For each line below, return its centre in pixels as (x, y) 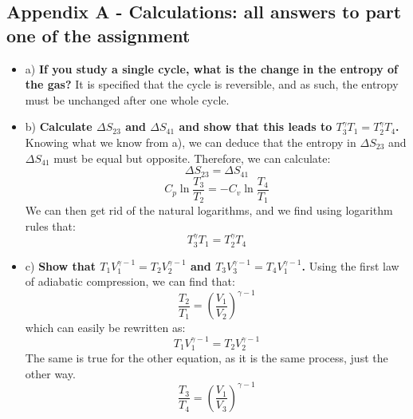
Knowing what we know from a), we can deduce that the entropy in (191, 142)
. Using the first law (350, 265)
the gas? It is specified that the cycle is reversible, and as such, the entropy (212, 84)
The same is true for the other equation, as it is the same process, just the (206, 358)
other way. (50, 373)
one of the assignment (98, 35)
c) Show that (60, 265)
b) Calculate (59, 126)
